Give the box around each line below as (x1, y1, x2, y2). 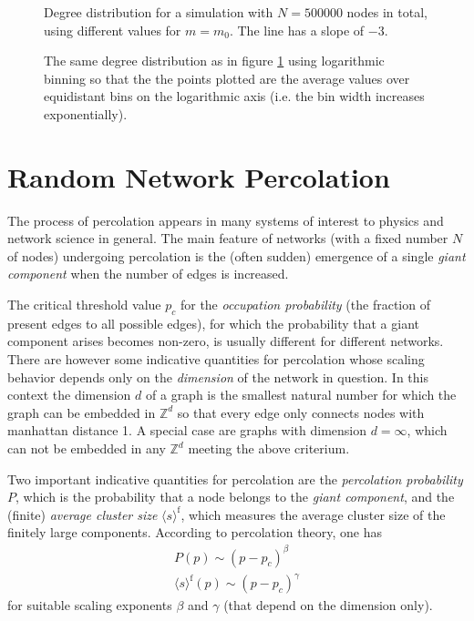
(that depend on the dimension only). (223, 596, 433, 615)
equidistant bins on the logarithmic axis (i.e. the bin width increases (44, 87, 425, 106)
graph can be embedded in (7, 402, 156, 422)
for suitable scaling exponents (7, 596, 172, 615)
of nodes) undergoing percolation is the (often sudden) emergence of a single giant (7, 246, 466, 265)
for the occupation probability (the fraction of (180, 295, 430, 314)
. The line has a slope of (229, 20, 365, 39)
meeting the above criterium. (188, 439, 350, 458)
